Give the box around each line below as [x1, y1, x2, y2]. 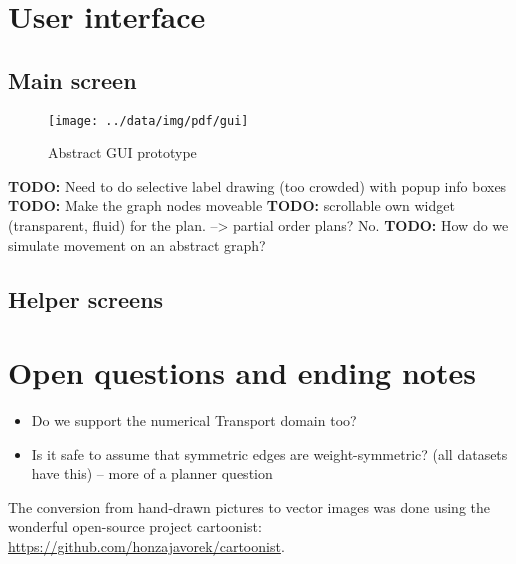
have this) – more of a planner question [31, 463, 273, 484]
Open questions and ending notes [8, 352, 476, 393]
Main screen [8, 64, 137, 95]
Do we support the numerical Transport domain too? [31, 410, 357, 431]
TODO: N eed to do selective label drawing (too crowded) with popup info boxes [8, 175, 507, 196]
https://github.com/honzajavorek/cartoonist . [8, 536, 285, 557]
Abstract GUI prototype [48, 142, 197, 163]
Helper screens [8, 283, 164, 314]
